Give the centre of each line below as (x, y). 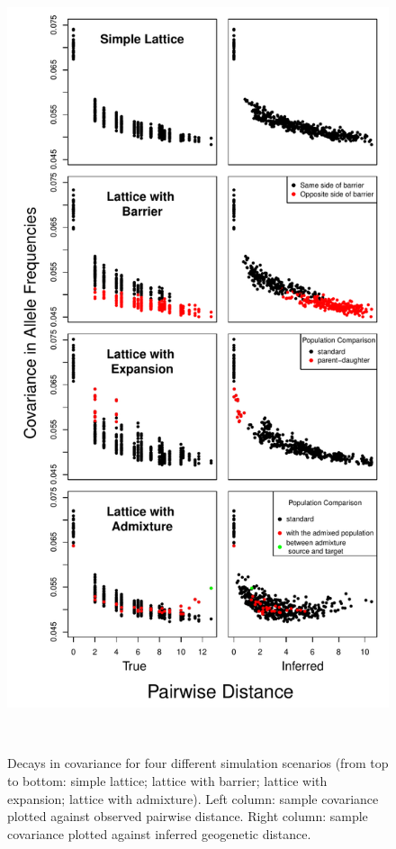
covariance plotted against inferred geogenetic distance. (159, 833)
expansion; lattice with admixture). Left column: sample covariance (193, 798)
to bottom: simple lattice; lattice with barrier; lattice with (167, 780)
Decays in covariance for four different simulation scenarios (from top (198, 763)
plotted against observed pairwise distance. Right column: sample (188, 816)
